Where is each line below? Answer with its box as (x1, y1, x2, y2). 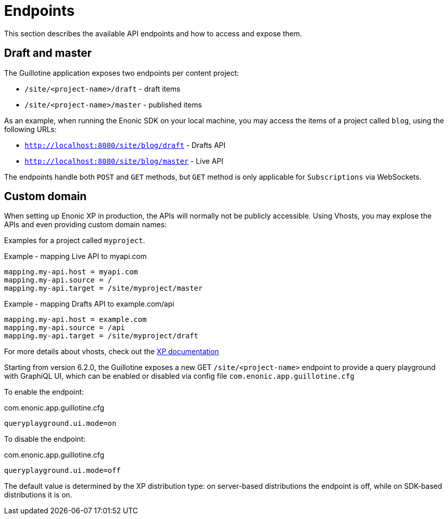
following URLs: (4, 124, 57, 134)
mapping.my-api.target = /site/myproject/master (4, 284, 203, 293)
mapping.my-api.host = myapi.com (4, 268, 138, 276)
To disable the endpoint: (4, 435, 86, 444)
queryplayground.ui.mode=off (4, 466, 121, 475)
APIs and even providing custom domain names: (4, 220, 167, 229)
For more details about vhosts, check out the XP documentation (4, 347, 219, 356)
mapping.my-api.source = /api (4, 323, 125, 332)
